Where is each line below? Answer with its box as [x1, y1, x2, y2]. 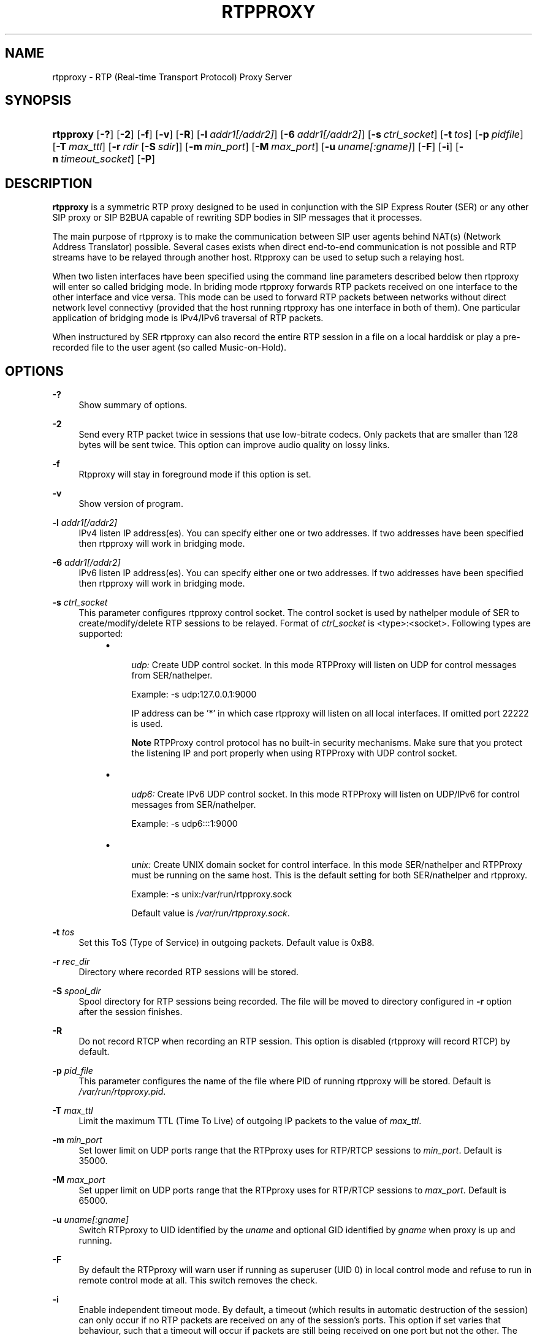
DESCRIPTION [5, 175, 93, 191]
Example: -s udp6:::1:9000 [131, 818, 238, 829]
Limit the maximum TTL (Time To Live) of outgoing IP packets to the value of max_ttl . [78, 1116, 422, 1127]
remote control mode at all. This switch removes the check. [78, 1275, 318, 1286]
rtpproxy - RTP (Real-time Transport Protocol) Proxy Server [52, 71, 292, 82]
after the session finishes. [78, 1006, 183, 1017]
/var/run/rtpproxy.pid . [78, 1086, 166, 1097]
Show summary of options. [78, 400, 188, 411]
